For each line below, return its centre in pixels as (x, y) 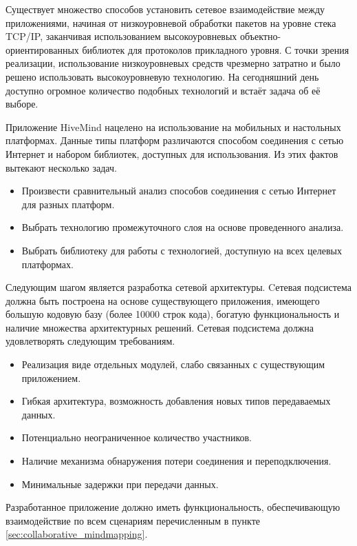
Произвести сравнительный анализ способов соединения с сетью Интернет (179, 191)
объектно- (261, 36)
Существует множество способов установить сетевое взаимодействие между (165, 9)
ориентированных (42, 49)
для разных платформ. (68, 204)
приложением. (51, 377)
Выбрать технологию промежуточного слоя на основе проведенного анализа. (183, 227)
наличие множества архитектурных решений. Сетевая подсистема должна (160, 327)
